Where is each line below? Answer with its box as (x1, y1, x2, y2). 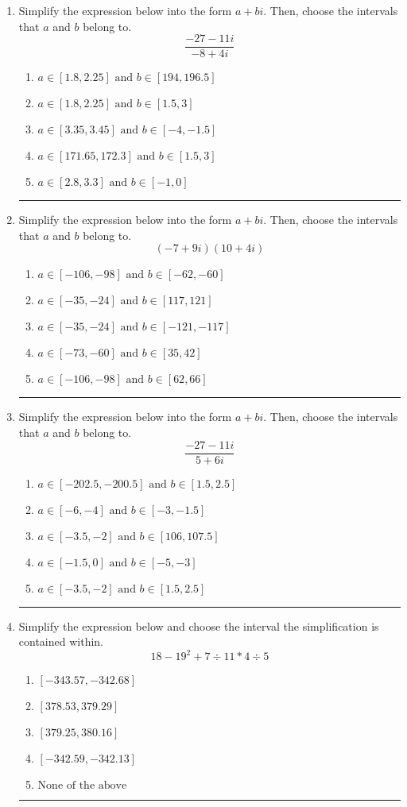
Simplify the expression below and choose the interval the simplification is (18, 617, 379, 634)
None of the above (37, 780, 127, 792)
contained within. (18, 633, 103, 650)
